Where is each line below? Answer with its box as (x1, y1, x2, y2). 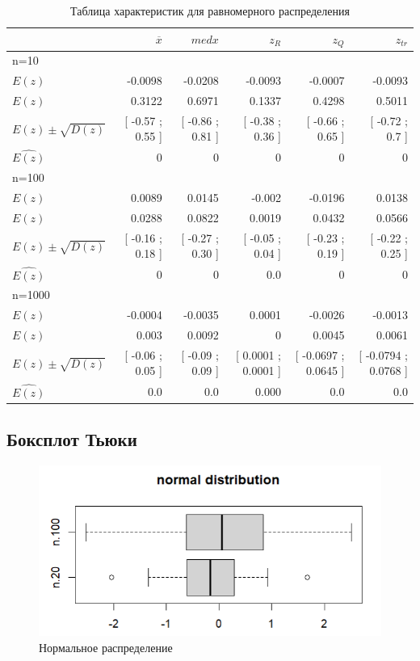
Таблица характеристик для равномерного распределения (70, 2, 350, 19)
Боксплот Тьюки (6, 427, 137, 452)
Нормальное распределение (39, 639, 173, 656)
